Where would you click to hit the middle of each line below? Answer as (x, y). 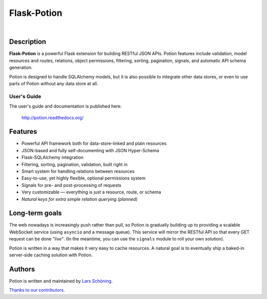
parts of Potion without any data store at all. (54, 84)
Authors (22, 269)
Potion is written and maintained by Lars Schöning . (61, 281)
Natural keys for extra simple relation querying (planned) (80, 199)
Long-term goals (35, 213)
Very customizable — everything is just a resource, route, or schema (91, 192)
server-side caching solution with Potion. (51, 255)
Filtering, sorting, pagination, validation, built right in (75, 164)
